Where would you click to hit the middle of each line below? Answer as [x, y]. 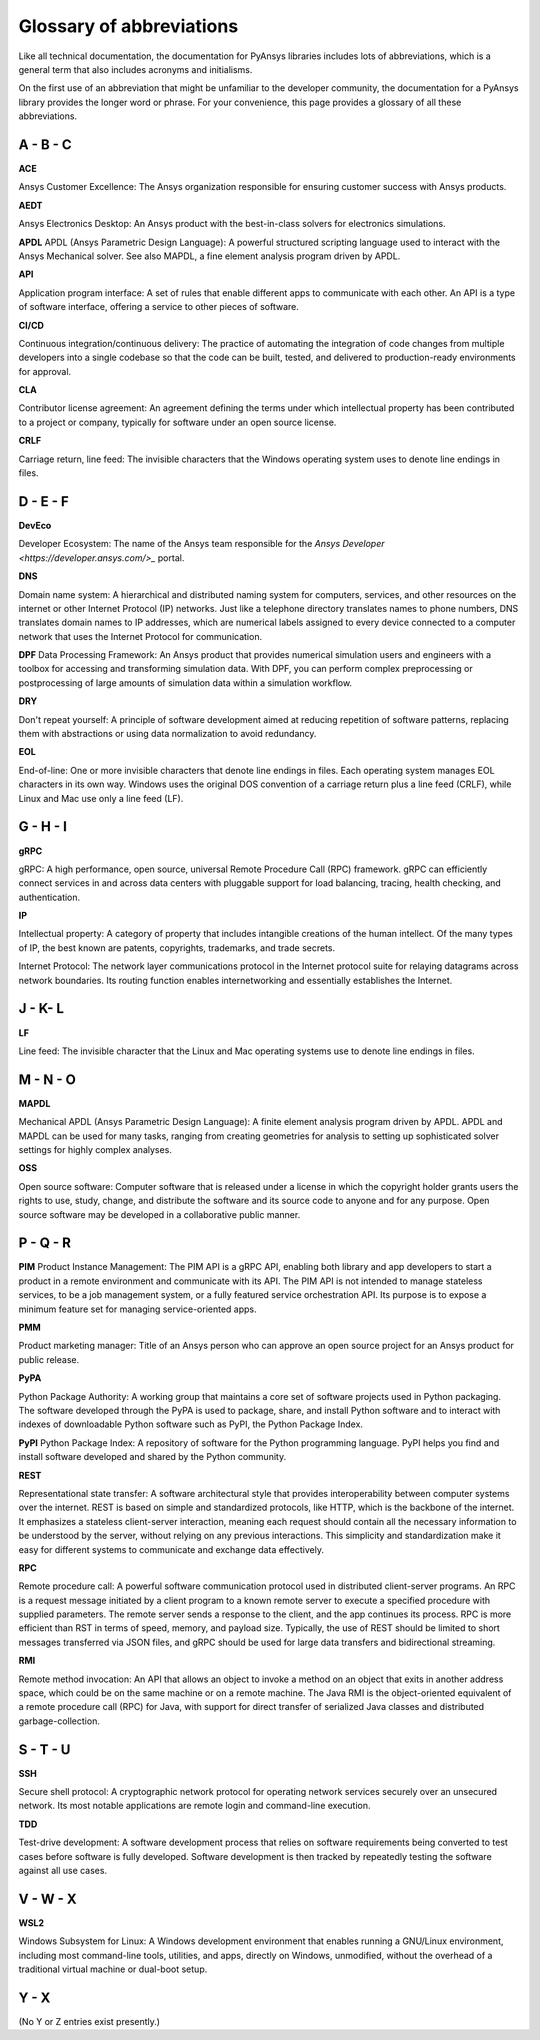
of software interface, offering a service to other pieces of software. [159, 307]
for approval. [45, 371]
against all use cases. [63, 1871]
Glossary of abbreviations [128, 26]
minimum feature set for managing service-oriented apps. [137, 1309]
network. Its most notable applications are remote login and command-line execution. [194, 1806]
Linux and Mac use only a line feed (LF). [101, 798]
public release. [49, 1359]
